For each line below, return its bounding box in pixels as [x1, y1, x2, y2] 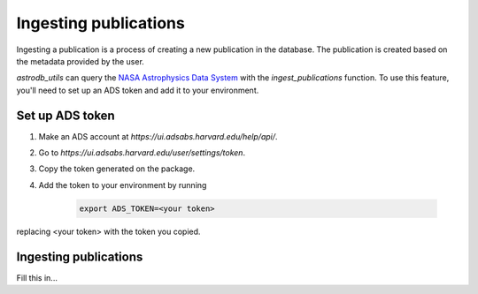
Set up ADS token [16, 108, 115, 123]
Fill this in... [16, 272, 58, 283]
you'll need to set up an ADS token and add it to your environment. [16, 85, 259, 95]
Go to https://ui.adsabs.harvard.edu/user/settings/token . [38, 147, 246, 158]
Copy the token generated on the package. [38, 163, 196, 174]
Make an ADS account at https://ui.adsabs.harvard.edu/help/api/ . [38, 131, 278, 141]
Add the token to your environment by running [38, 179, 207, 190]
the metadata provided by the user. [16, 56, 145, 66]
